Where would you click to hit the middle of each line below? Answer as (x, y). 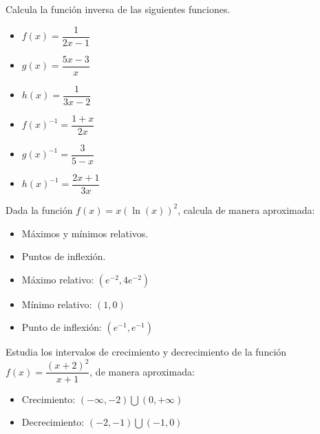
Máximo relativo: (58, 279)
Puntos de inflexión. (64, 256)
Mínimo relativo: (57, 304)
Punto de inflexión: (62, 327)
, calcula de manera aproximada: (246, 209)
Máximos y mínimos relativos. (85, 233)
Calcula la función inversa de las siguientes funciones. (118, 9)
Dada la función (39, 209)
